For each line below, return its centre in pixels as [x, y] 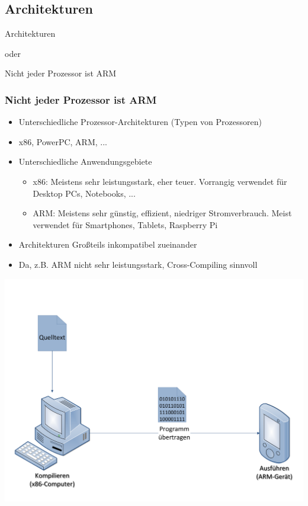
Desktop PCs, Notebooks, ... [84, 193]
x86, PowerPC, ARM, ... [63, 141]
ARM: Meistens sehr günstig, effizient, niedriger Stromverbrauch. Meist [162, 213]
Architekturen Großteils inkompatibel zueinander [108, 244]
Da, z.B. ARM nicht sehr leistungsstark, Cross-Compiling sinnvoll [138, 264]
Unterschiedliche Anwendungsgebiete [85, 161]
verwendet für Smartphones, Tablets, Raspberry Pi [125, 224]
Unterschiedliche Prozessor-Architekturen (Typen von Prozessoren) [140, 122]
